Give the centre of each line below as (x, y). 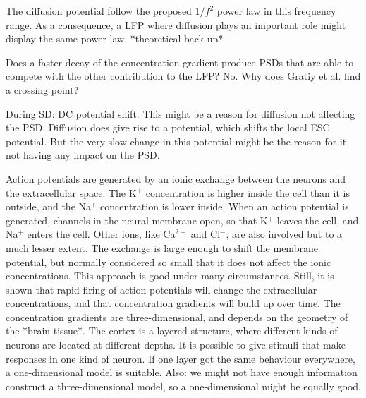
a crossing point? (42, 89)
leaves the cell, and (318, 220)
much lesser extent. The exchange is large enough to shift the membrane (162, 247)
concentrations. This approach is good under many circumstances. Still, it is (170, 276)
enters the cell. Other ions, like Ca (101, 234)
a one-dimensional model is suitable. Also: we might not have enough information (182, 372)
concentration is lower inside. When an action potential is (225, 206)
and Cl (206, 234)
